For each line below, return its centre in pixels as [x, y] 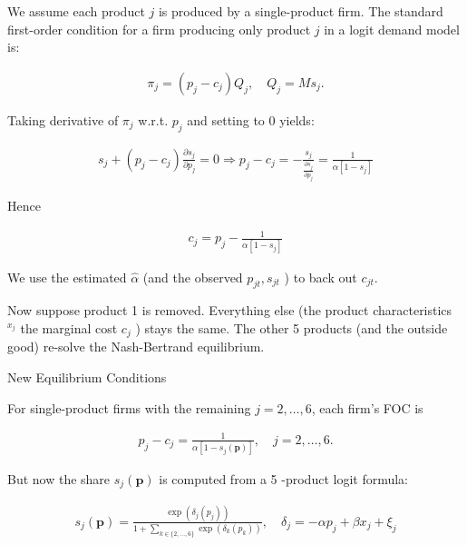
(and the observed [193, 277]
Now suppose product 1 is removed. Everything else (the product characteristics [230, 310]
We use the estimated [67, 277]
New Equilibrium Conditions [87, 377]
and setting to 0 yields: [251, 119]
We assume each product [76, 11]
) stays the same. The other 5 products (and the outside [292, 327]
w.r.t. [153, 119]
